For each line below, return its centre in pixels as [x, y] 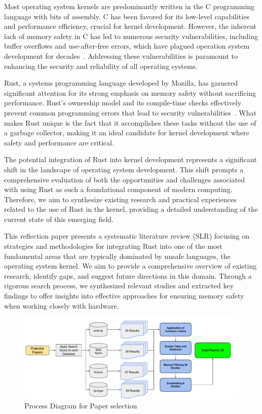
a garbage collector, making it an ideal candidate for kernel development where [127, 133]
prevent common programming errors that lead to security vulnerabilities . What [130, 112]
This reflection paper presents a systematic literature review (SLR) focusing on [127, 236]
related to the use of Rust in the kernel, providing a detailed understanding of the [131, 209]
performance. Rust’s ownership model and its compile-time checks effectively [123, 103]
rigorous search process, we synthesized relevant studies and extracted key [119, 286]
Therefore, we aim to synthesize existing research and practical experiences [120, 199]
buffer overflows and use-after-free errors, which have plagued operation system [127, 46]
